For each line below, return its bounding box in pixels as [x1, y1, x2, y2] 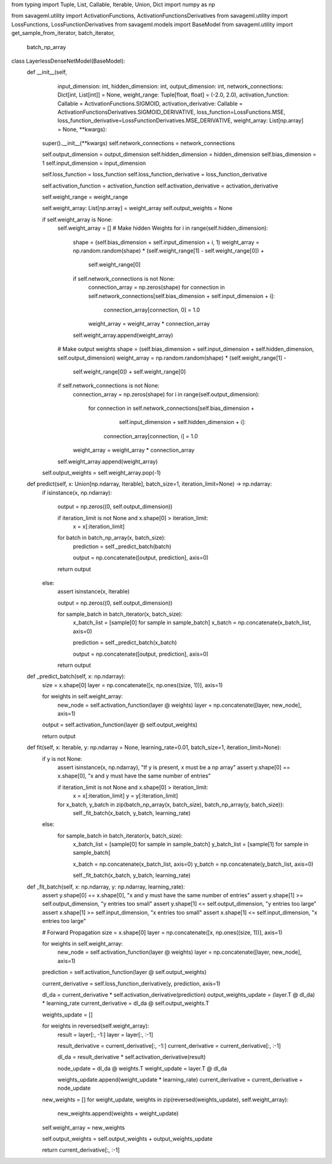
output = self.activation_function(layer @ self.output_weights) [42, 721, 198, 728]
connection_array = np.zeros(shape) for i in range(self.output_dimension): [73, 390, 260, 398]
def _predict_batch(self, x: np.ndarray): [26, 673, 126, 680]
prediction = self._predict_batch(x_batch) [73, 639, 178, 647]
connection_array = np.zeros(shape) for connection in [88, 283, 225, 291]
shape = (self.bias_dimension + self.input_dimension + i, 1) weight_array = [73, 238, 259, 246]
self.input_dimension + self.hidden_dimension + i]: [119, 419, 246, 426]
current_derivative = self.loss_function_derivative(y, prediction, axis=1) [42, 980, 221, 987]
